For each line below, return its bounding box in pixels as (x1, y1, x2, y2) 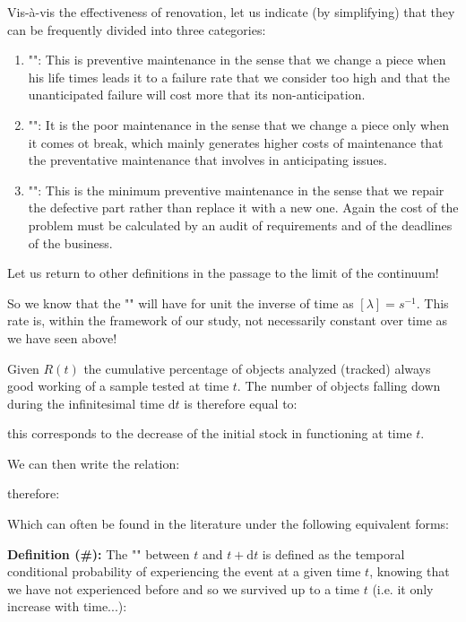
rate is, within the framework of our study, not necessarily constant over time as (7, 311, 448, 330)
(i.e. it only (372, 579, 434, 598)
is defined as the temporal (262, 544, 405, 563)
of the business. (28, 233, 113, 252)
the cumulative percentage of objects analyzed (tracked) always (83, 359, 431, 377)
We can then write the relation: (7, 454, 180, 472)
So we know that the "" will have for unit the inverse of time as (7, 293, 354, 312)
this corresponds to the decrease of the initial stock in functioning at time (7, 424, 412, 443)
